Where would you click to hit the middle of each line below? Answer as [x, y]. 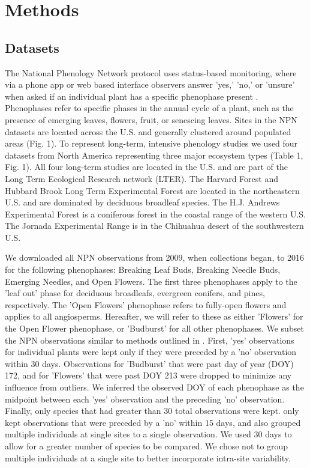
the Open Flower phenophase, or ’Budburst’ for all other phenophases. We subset [154, 328]
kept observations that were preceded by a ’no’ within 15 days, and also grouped [153, 422]
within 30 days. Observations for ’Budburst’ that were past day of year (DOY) [149, 363]
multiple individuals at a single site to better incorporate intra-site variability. [148, 457]
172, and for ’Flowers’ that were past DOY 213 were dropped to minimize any [148, 375]
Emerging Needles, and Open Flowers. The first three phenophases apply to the [151, 281]
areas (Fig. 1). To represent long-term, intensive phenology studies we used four [151, 143]
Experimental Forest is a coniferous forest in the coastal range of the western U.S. [155, 214]
